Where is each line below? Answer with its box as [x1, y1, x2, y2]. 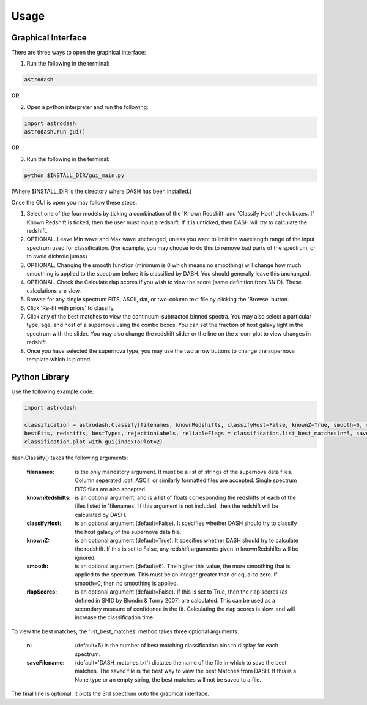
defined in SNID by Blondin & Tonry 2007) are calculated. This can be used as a [75, 597, 275, 604]
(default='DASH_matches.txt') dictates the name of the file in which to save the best [75, 658, 287, 666]
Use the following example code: [11, 388, 94, 395]
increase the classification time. [75, 614, 155, 621]
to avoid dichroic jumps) [26, 253, 88, 260]
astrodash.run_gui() [24, 129, 86, 135]
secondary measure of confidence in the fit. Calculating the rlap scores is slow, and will [75, 605, 295, 613]
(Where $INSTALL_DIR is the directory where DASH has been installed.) [11, 187, 192, 195]
